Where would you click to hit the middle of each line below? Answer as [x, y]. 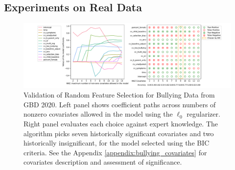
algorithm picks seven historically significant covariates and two [119, 133]
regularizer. [203, 114]
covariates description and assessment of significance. [103, 162]
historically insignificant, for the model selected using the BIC [117, 143]
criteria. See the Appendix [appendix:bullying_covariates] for [115, 152]
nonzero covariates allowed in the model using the [98, 114]
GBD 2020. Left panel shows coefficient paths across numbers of [120, 104]
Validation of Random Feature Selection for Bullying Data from [119, 95]
